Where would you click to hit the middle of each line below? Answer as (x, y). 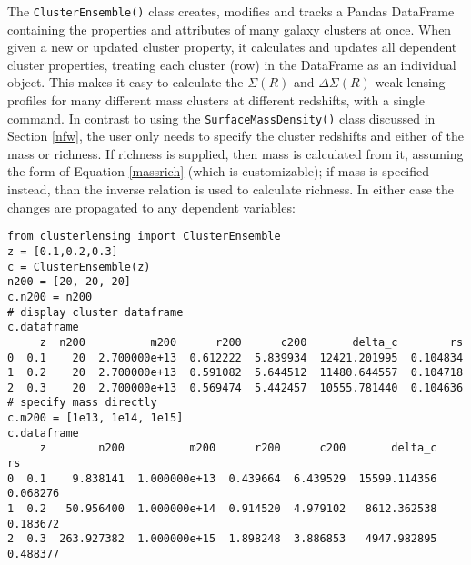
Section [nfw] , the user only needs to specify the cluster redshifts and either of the (235, 136)
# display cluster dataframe (95, 312)
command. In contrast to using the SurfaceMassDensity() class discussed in (221, 118)
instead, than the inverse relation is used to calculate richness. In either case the (231, 189)
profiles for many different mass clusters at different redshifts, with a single (216, 100)
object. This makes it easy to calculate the (125, 82)
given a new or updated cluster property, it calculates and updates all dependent (232, 47)
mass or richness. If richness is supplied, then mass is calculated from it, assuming (235, 153)
